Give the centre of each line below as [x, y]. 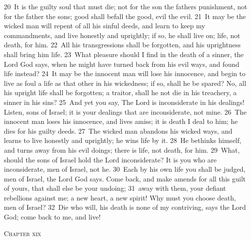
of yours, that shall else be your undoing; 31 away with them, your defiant [115, 188]
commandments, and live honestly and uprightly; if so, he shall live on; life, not [122, 35]
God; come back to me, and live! [52, 217]
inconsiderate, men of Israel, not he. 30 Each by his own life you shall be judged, [125, 169]
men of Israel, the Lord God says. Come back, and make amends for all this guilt [125, 178]
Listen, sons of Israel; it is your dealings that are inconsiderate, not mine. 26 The [125, 111]
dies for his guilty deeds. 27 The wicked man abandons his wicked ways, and [118, 130]
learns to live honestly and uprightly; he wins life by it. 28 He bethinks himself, [123, 140]
